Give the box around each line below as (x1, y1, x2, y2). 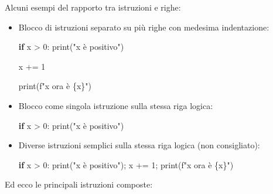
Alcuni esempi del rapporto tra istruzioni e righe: (5, 1, 181, 13)
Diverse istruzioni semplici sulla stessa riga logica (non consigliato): (18, 139, 260, 151)
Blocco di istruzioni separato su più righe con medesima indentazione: (18, 21, 269, 33)
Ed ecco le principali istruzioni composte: (5, 178, 153, 190)
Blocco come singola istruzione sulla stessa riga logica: (18, 99, 213, 111)
